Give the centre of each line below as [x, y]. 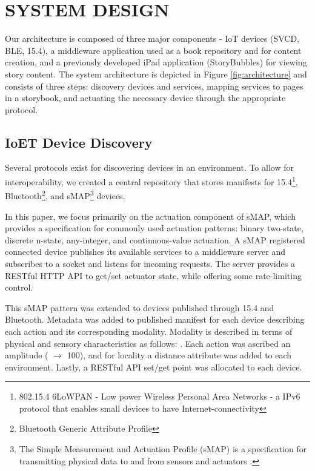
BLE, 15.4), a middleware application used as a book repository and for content [153, 50]
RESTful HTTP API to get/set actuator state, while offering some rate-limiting [153, 275]
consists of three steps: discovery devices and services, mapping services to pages [154, 86]
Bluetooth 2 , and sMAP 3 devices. [65, 195]
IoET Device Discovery [79, 142]
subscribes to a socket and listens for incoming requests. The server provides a [150, 263]
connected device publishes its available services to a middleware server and [145, 252]
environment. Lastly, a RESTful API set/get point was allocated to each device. [154, 367]
